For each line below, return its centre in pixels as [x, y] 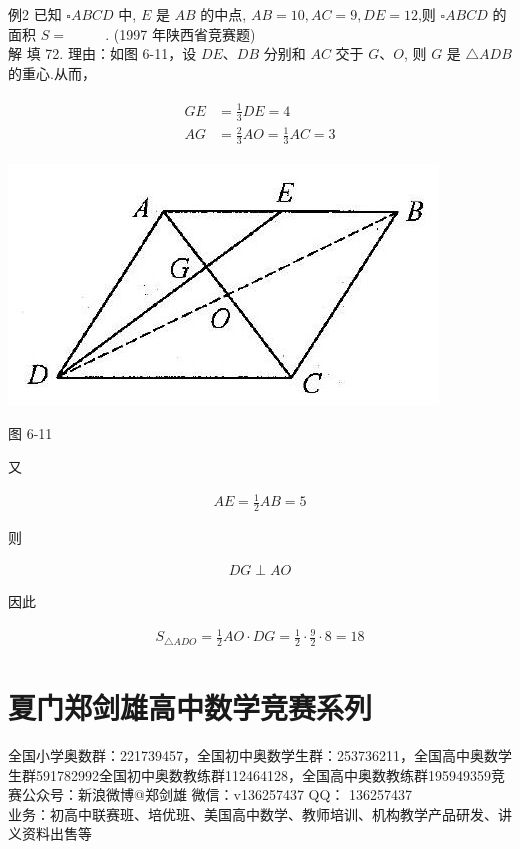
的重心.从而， [52, 72]
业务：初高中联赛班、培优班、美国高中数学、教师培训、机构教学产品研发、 [253, 813]
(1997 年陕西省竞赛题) [184, 33]
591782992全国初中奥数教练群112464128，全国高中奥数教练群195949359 [263, 774]
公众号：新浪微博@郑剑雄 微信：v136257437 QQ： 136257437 [217, 794]
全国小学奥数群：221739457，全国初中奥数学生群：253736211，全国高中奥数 [253, 755]
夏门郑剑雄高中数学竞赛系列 [190, 707]
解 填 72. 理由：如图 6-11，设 [102, 53]
